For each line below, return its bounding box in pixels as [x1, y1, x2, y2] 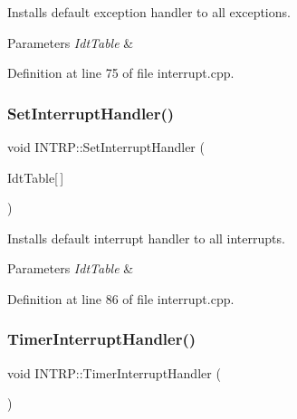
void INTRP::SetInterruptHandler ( [7, 138, 205, 156]
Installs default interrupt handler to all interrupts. [7, 228, 285, 247]
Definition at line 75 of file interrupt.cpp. [7, 63, 235, 82]
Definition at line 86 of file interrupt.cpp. [7, 289, 235, 308]
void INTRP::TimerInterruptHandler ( [7, 363, 221, 382]
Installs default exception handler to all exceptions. [7, 3, 291, 21]
